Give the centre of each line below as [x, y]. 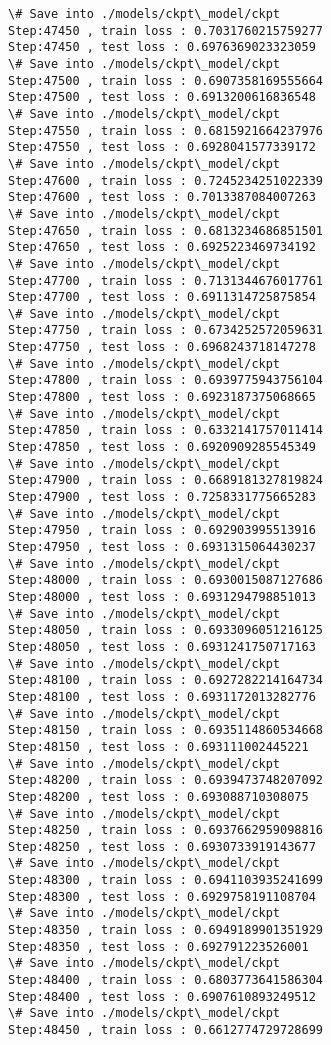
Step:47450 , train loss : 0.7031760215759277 [165, 30]
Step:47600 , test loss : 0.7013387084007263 [162, 197]
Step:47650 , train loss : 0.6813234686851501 [165, 230]
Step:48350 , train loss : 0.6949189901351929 [165, 930]
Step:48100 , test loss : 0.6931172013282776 [162, 696]
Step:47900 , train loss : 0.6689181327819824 [165, 480]
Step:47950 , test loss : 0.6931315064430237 [162, 547]
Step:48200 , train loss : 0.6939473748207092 [165, 780]
